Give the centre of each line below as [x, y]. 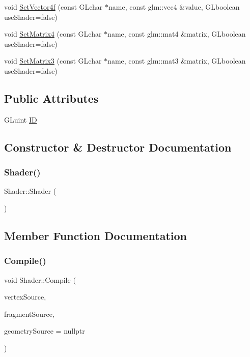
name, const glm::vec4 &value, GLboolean [174, 7]
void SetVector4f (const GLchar [53, 7]
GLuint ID [21, 119]
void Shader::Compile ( [40, 279]
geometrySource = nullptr [45, 331]
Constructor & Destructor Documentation [118, 147]
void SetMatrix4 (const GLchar [53, 34]
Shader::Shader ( [30, 191]
